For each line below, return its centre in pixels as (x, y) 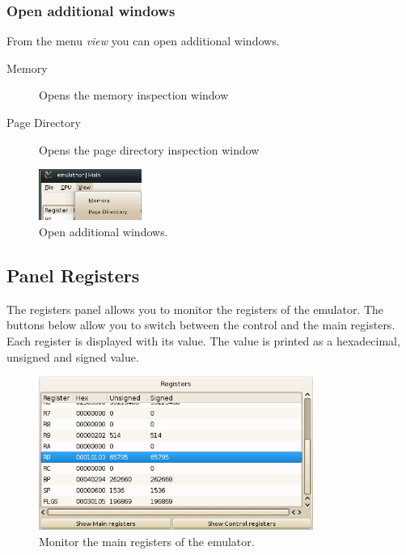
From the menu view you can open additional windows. (143, 41)
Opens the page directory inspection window (149, 149)
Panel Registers (73, 275)
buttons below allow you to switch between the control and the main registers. (201, 325)
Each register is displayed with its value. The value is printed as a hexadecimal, (203, 341)
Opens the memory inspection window (134, 95)
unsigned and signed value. (73, 356)
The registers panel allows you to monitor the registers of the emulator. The (195, 309)
